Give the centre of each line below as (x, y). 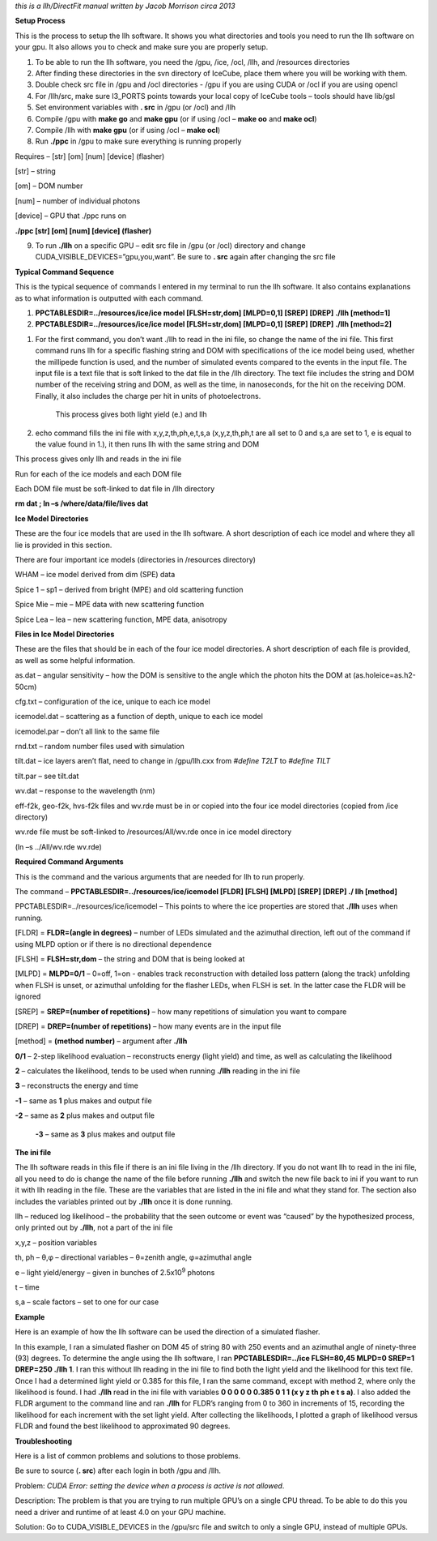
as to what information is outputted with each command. (109, 298)
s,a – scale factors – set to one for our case (87, 1302)
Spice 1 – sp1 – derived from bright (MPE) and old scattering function (129, 589)
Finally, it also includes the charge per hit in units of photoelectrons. (148, 396)
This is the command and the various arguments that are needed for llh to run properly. (160, 876)
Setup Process (40, 21)
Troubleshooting (44, 1441)
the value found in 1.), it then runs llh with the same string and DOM (147, 444)
